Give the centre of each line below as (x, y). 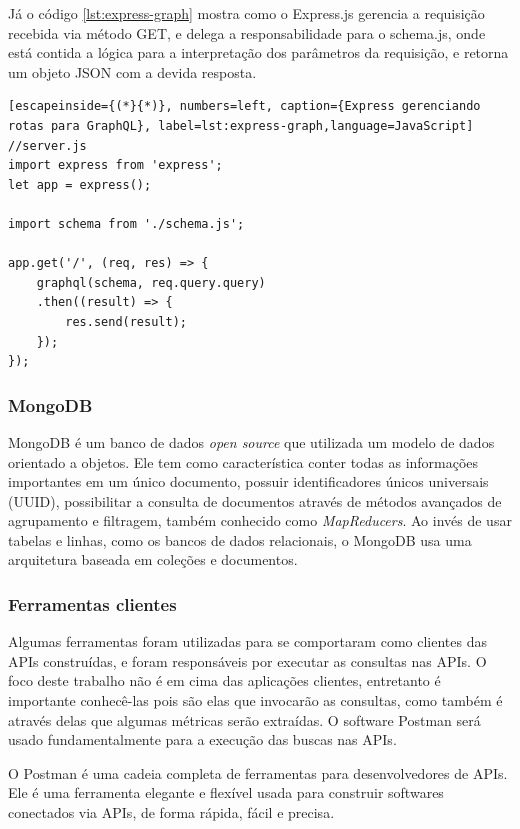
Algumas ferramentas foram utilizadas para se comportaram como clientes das (247, 641)
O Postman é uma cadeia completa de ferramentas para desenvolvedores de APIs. (258, 772)
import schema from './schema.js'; (126, 223)
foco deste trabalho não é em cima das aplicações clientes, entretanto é (224, 680)
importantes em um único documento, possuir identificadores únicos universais (248, 481)
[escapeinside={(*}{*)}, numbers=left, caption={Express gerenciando (244, 106)
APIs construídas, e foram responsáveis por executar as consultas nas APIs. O (247, 660)
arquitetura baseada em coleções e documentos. (153, 559)
